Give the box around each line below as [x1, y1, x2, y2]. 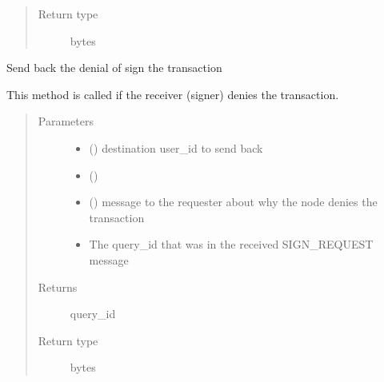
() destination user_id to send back [89, 139, 263, 156]
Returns [38, 278, 78, 295]
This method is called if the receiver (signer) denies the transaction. [6, 86, 339, 102]
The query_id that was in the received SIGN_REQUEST [89, 236, 374, 253]
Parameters [38, 113, 94, 129]
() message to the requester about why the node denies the [89, 193, 378, 210]
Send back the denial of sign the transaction [6, 59, 222, 76]
